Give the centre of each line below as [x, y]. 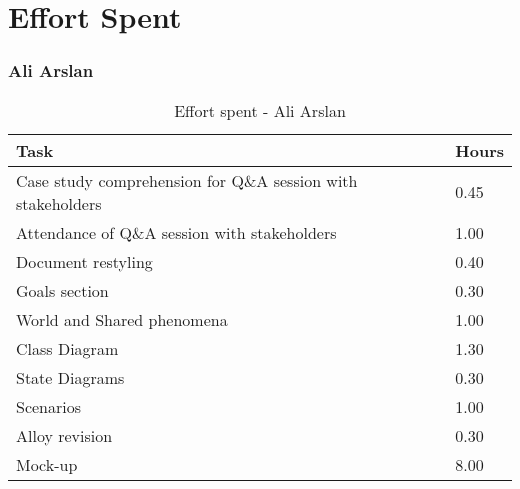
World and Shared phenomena [122, 319]
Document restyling [84, 261]
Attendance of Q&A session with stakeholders [176, 232]
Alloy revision [64, 435]
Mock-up [47, 464]
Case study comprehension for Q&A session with [187, 180]
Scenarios [49, 406]
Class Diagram [67, 348]
